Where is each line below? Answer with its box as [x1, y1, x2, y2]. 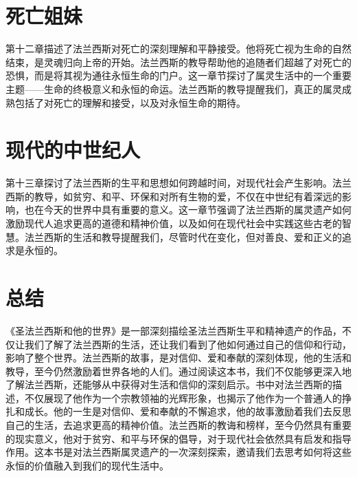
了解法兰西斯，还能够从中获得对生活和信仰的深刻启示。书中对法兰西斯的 [5, 377, 332, 392]
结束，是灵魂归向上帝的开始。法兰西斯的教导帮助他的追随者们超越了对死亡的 [5, 54, 352, 69]
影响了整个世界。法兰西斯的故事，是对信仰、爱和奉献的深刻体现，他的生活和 [5, 350, 352, 365]
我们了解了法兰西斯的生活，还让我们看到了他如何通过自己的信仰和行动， [24, 337, 352, 351]
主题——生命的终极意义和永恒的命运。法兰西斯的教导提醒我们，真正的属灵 [5, 81, 342, 96]
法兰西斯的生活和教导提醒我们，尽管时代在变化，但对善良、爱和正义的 [24, 229, 342, 244]
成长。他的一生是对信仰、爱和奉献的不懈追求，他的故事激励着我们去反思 [24, 404, 352, 418]
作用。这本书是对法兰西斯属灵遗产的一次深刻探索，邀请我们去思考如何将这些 [5, 445, 352, 459]
